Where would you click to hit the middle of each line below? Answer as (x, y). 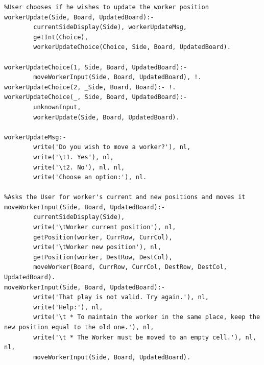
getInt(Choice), (61, 37)
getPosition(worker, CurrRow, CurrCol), (103, 237)
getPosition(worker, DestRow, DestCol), (103, 257)
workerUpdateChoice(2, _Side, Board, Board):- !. (90, 87)
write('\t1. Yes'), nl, (74, 157)
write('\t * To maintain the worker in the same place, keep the (147, 317)
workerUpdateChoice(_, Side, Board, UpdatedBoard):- (95, 97)
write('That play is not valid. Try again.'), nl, (121, 297)
